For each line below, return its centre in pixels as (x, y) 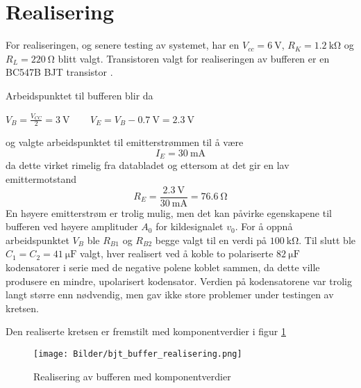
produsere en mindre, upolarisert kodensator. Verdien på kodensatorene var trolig (179, 281)
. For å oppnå (264, 226)
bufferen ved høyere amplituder (72, 226)
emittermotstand (41, 178)
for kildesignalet (190, 226)
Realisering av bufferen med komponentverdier (132, 376)
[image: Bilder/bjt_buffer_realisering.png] (138, 354)
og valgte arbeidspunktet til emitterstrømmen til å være (125, 142)
